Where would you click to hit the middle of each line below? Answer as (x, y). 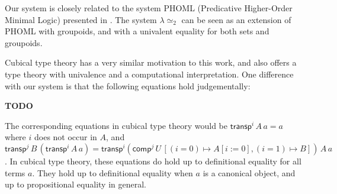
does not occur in (65, 137)
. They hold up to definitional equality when (113, 172)
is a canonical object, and (249, 172)
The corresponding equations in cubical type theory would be (116, 125)
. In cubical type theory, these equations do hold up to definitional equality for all (153, 161)
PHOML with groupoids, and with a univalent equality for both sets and (137, 31)
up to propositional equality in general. (76, 184)
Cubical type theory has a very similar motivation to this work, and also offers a (151, 62)
